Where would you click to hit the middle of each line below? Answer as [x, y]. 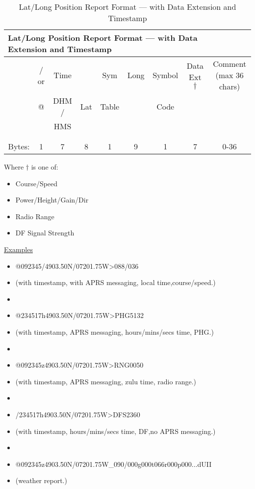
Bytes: [19, 146]
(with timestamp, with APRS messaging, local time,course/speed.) [115, 282]
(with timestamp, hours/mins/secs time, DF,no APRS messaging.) [115, 431]
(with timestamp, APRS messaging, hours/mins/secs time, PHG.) [115, 331]
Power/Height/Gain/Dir [52, 200]
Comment [230, 64]
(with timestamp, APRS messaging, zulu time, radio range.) [106, 381]
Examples [18, 249]
